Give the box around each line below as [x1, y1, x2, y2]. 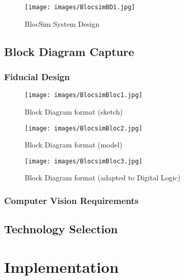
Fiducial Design [4, 70, 70, 83]
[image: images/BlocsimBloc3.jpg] [25, 157, 143, 165]
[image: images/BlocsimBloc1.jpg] [25, 91, 143, 99]
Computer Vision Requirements [4, 194, 139, 207]
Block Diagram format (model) [25, 139, 122, 150]
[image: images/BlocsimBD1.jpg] [25, 4, 135, 11]
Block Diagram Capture [4, 43, 134, 59]
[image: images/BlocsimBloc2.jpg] [25, 124, 143, 132]
